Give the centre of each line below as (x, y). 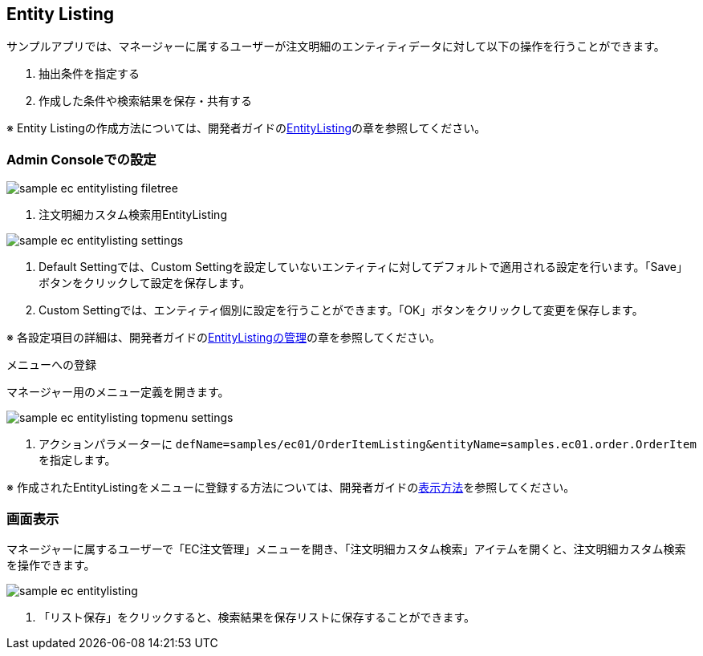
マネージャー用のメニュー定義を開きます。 (118, 392)
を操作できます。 (51, 565)
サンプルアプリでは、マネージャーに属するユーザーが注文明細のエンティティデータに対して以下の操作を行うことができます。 (336, 47)
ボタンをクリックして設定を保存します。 (145, 283)
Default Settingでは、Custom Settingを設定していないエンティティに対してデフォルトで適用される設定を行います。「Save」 (363, 267)
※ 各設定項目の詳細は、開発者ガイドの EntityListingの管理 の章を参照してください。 (224, 338)
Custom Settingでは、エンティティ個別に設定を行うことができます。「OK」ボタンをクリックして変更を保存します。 (341, 310)
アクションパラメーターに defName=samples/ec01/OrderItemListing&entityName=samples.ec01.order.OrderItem (368, 444)
